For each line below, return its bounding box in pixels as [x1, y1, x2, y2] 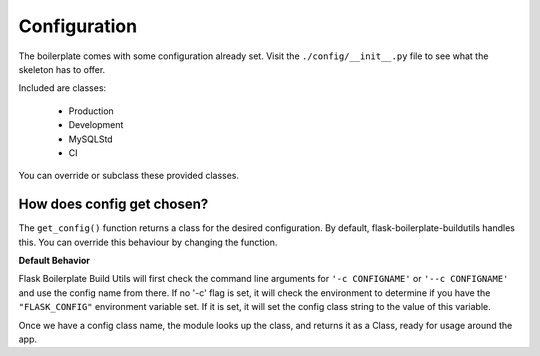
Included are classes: [18, 82, 107, 94]
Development [68, 119, 124, 131]
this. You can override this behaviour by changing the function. [18, 236, 278, 248]
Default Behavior [18, 254, 90, 266]
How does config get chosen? [18, 196, 209, 213]
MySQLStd [68, 133, 114, 145]
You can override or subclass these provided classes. [18, 170, 240, 182]
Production [68, 105, 114, 117]
